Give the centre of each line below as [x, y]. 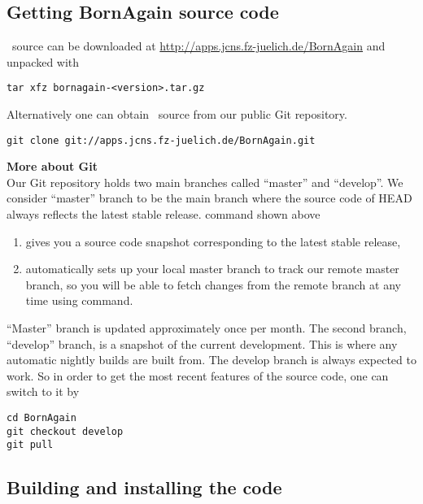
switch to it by [43, 391]
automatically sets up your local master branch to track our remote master [212, 269]
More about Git [52, 166]
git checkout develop [65, 431]
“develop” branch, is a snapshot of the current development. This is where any [202, 343]
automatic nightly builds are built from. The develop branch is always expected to [211, 360]
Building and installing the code [144, 487]
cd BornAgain [41, 418]
